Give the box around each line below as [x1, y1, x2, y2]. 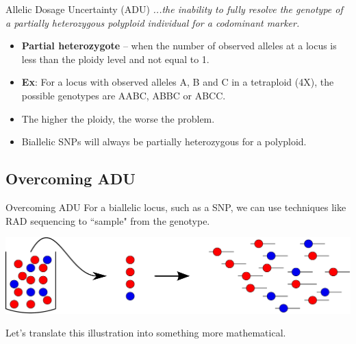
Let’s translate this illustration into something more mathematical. [5, 325, 286, 340]
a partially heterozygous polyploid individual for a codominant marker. [5, 15, 300, 29]
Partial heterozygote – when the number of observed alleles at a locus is [21, 38, 337, 53]
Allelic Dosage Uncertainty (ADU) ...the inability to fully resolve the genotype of [5, 2, 343, 16]
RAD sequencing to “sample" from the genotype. [5, 213, 210, 228]
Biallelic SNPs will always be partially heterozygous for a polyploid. [21, 134, 307, 149]
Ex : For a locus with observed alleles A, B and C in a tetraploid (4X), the [21, 75, 334, 89]
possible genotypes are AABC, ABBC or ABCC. [21, 88, 226, 102]
